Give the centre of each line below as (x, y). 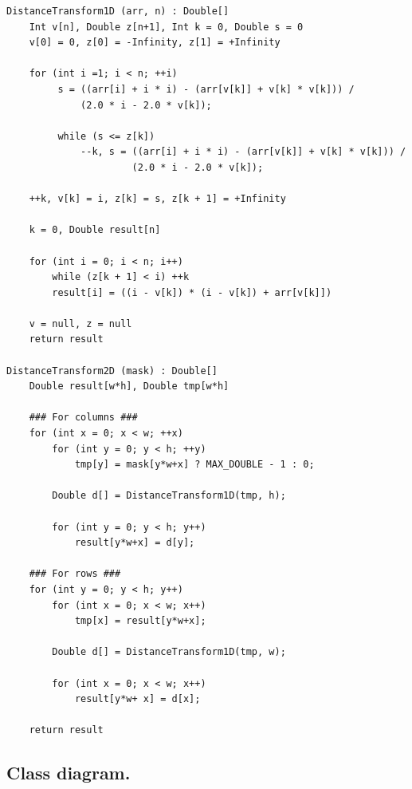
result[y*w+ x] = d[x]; (137, 699)
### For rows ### (75, 574)
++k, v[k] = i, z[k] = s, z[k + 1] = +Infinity (157, 199)
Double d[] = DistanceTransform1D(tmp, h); (169, 496)
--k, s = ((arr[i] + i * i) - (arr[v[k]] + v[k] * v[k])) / (243, 152)
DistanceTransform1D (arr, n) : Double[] (118, 11)
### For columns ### (83, 418)
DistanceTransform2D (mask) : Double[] (112, 371)
